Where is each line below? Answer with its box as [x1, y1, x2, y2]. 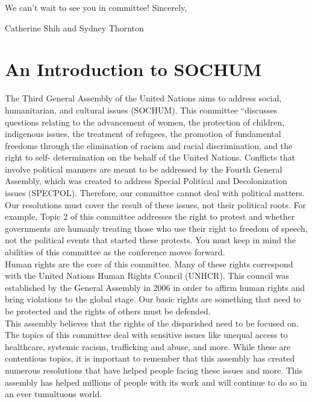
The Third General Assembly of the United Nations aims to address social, [5, 92, 282, 104]
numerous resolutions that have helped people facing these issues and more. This [5, 363, 303, 376]
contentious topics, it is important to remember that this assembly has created [5, 352, 295, 365]
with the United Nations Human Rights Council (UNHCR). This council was [5, 269, 290, 282]
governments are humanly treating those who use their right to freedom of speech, [5, 222, 308, 234]
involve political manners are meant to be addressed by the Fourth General [5, 162, 282, 175]
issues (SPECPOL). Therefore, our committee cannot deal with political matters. [5, 187, 305, 199]
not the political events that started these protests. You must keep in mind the [5, 234, 296, 246]
